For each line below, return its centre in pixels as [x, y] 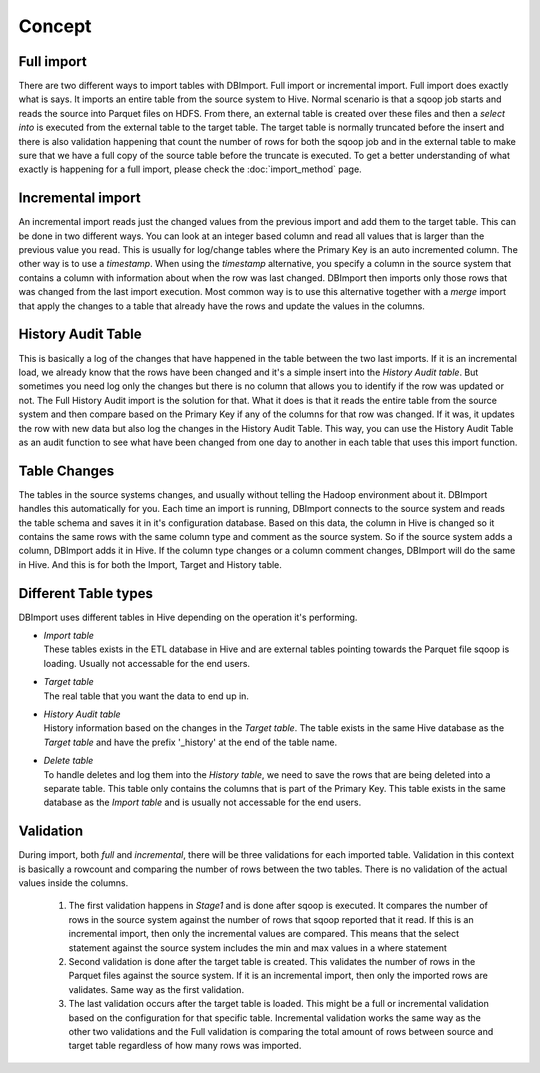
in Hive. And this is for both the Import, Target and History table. [150, 564]
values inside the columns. [73, 883]
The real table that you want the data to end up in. [146, 696]
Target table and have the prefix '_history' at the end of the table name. [190, 742]
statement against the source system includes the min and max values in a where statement [257, 947]
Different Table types [86, 593]
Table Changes [66, 470]
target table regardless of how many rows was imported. [185, 1046]
